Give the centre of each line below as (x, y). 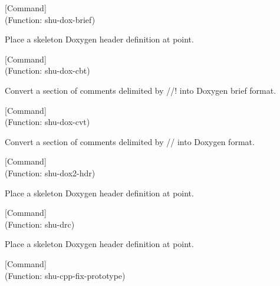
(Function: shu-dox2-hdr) (50, 172)
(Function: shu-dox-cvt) (47, 122)
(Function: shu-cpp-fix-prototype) (65, 275)
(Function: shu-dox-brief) (50, 19)
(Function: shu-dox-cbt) (47, 70)
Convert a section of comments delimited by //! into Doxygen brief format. (141, 90)
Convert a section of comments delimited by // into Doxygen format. (130, 141)
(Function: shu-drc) (40, 224)
